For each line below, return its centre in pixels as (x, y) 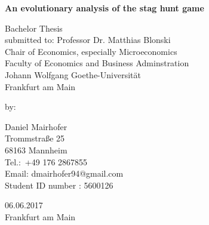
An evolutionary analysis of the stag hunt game (105, 8)
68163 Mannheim (36, 150)
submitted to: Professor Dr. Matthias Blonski (88, 40)
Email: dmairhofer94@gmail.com (64, 173)
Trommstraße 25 (35, 138)
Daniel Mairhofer (36, 126)
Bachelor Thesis (34, 28)
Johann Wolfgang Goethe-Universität (73, 74)
